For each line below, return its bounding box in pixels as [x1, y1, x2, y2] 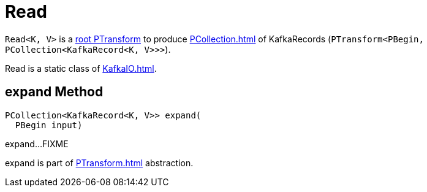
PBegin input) [15, 120, 83, 130]
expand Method [5, 84, 104, 100]
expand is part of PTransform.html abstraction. [5, 157, 194, 168]
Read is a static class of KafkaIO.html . [5, 63, 157, 74]
